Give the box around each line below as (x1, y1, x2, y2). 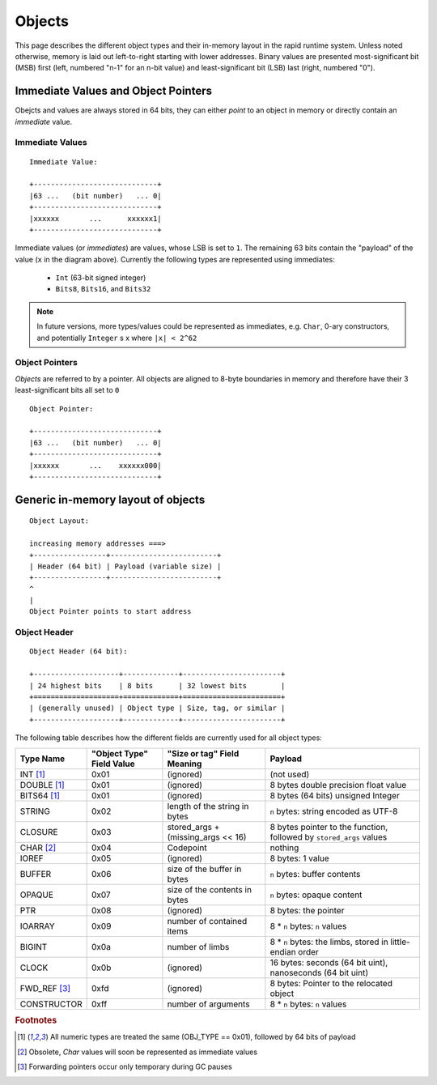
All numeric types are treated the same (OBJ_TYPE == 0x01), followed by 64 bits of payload (49, 1032, 356, 1042)
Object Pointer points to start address (29, 607, 192, 616)
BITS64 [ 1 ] (19, 789, 61, 801)
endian (269, 946, 296, 957)
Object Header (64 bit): (29, 647, 128, 656)
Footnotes (15, 1015, 57, 1026)
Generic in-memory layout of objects (15, 492, 206, 506)
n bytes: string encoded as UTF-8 (269, 806, 398, 817)
